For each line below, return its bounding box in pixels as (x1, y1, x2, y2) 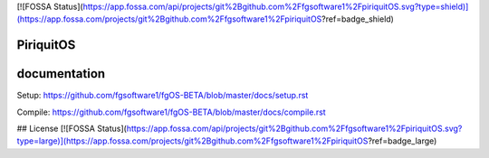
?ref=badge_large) (368, 135, 437, 146)
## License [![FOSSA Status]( (16, 123, 127, 135)
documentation (16, 66, 106, 81)
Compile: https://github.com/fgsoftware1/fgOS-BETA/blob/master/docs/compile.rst (16, 107, 326, 117)
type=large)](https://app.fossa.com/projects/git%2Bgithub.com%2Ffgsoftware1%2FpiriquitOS (16, 135, 369, 146)
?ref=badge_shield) (321, 14, 394, 24)
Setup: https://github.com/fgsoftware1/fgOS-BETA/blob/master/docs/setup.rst (16, 90, 309, 101)
